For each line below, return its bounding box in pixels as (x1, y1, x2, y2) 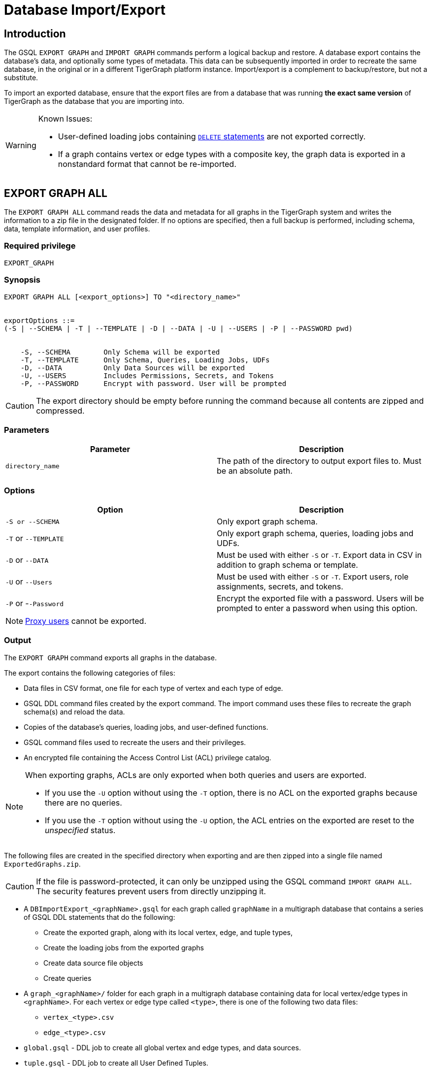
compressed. (36, 405, 85, 416)
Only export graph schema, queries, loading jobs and (217, 528, 414, 539)
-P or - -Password (5, 598, 64, 609)
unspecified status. (45, 825, 116, 835)
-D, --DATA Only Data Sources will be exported (20, 363, 245, 372)
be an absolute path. (217, 466, 293, 476)
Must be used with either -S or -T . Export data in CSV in (217, 550, 422, 560)
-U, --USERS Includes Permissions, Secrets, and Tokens (20, 371, 274, 380)
